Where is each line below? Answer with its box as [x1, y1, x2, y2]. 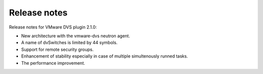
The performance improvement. [21, 60, 85, 66]
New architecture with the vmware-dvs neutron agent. [21, 33, 130, 39]
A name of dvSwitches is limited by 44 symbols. [21, 40, 118, 45]
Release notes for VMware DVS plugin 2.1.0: [9, 24, 97, 30]
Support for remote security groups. [21, 46, 94, 52]
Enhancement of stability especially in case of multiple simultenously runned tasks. [21, 53, 188, 59]
